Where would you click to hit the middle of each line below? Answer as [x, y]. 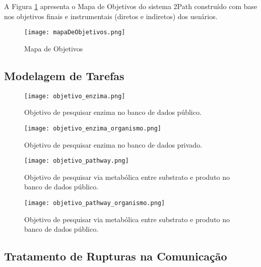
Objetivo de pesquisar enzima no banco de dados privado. [113, 144]
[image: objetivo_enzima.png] [75, 96]
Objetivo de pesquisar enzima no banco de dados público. [113, 112]
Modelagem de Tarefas [64, 75]
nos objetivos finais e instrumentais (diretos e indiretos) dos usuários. [111, 16]
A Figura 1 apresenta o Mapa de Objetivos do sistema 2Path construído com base [131, 6]
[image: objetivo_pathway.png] [77, 161]
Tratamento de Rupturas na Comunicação [116, 256]
